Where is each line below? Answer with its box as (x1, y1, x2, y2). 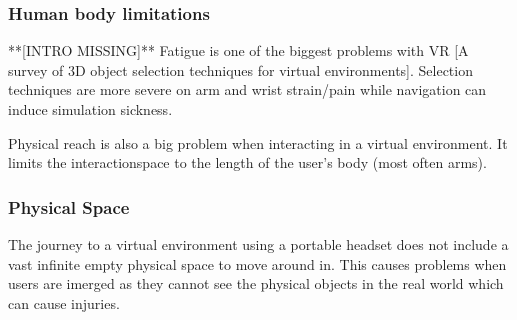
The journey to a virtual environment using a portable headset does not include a (8, 234, 509, 254)
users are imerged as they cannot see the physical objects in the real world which (8, 273, 504, 294)
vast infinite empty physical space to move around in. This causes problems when (8, 253, 507, 274)
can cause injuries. (8, 292, 120, 313)
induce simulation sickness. (8, 99, 173, 119)
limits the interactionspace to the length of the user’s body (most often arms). (8, 152, 487, 173)
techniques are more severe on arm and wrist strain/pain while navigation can (8, 79, 487, 100)
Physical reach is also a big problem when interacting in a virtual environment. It (8, 132, 508, 153)
